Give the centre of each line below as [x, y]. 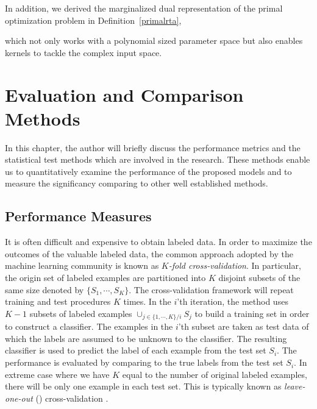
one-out [19, 398]
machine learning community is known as [82, 265]
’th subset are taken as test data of [244, 326]
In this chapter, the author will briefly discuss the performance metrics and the [153, 147]
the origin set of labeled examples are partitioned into [105, 278]
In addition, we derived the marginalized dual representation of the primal [144, 8]
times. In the [147, 301]
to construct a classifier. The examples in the [89, 326]
